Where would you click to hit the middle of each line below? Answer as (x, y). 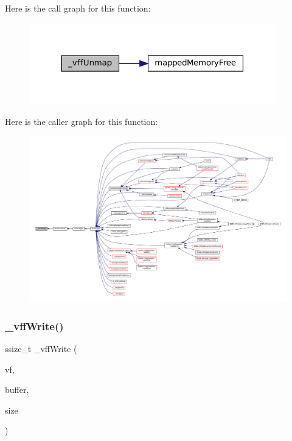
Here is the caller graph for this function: (82, 121)
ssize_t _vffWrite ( (41, 349)
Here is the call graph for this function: (78, 8)
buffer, (17, 390)
